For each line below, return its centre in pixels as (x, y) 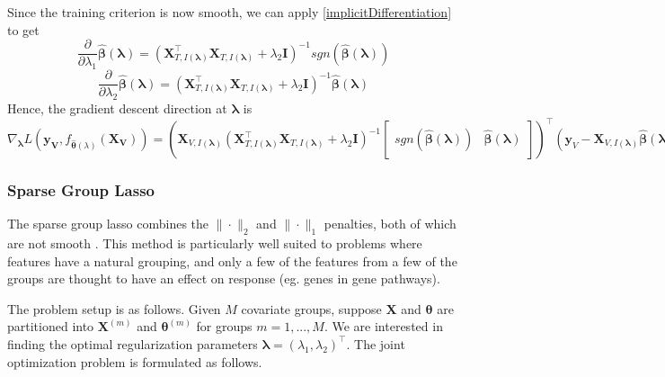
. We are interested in (383, 326)
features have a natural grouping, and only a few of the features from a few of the (232, 260)
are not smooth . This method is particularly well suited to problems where (215, 243)
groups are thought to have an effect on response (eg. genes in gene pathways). (224, 278)
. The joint (376, 343)
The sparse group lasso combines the (108, 224)
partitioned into (51, 326)
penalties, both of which (390, 224)
